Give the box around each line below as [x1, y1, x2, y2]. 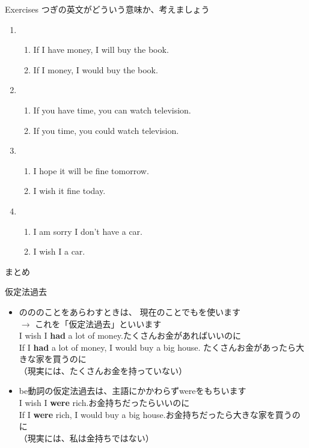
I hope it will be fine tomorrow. [33, 164, 149, 177]
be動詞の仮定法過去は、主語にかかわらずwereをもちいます [19, 384, 246, 397]
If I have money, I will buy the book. [33, 43, 169, 56]
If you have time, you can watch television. [33, 103, 191, 116]
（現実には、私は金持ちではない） [19, 431, 154, 444]
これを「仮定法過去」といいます [35, 317, 162, 330]
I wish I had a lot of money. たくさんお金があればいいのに [19, 329, 241, 342]
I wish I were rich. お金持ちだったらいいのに [19, 396, 190, 409]
